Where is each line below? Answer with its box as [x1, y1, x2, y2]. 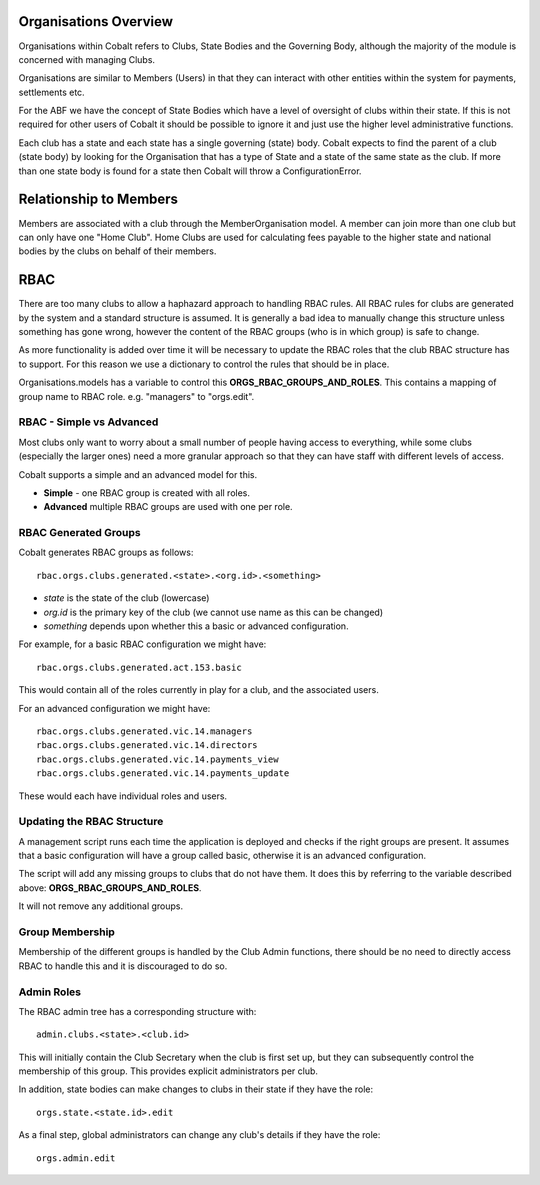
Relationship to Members [18, 191, 179, 208]
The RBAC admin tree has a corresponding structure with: [18, 1005, 257, 1017]
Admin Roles [18, 985, 82, 999]
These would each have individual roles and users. [18, 790, 228, 802]
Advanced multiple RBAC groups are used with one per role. [43, 501, 294, 513]
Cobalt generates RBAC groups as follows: [18, 546, 194, 559]
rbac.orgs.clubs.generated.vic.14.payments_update [36, 768, 290, 779]
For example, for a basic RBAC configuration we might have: [18, 638, 267, 650]
